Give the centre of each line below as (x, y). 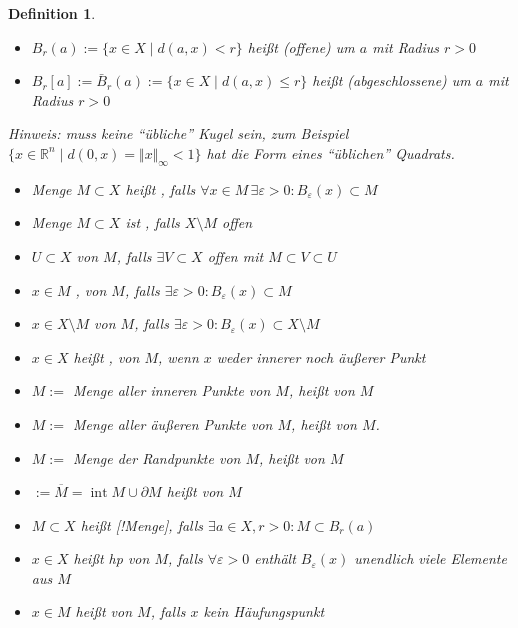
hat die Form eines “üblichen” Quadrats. (330, 152)
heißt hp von (111, 558)
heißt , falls (160, 188)
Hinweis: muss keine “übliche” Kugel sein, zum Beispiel (178, 133)
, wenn (178, 356)
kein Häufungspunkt (264, 611)
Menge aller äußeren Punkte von (172, 423)
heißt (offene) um (301, 46)
